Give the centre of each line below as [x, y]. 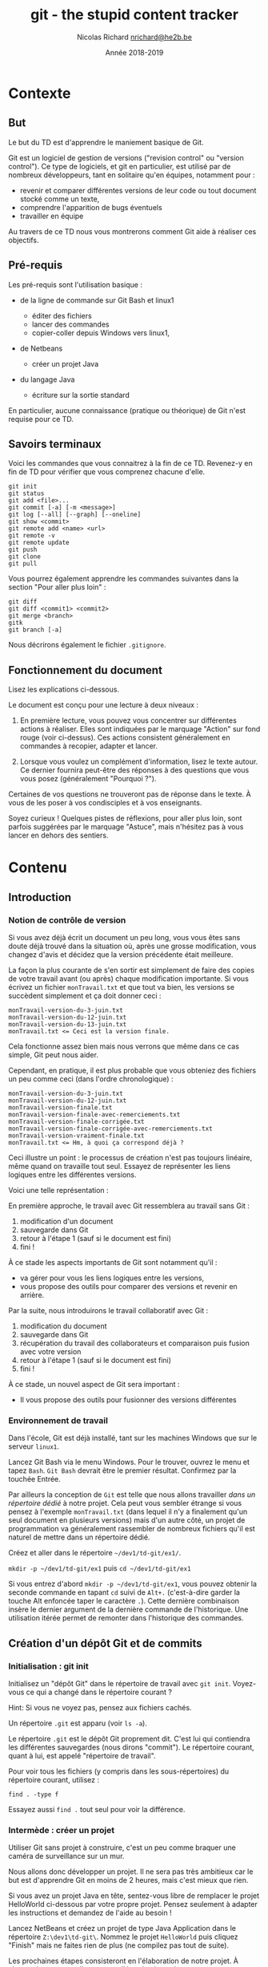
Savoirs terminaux [55, 444]
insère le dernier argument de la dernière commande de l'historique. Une [128, 1609]
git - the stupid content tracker [134, 15]
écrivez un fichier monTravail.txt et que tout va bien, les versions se [121, 988]
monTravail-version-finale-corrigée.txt [77, 1122]
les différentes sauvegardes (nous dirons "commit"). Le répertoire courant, [131, 1747]
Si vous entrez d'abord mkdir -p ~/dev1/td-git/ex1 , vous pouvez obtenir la [133, 1584]
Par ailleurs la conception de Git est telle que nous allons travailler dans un [132, 1495]
